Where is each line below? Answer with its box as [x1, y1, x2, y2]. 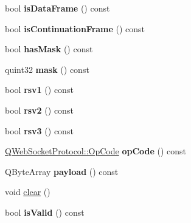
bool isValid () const [5, 205, 85, 218]
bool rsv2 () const [5, 103, 74, 116]
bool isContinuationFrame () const [5, 22, 145, 35]
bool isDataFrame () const [5, 2, 110, 14]
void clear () [5, 185, 50, 198]
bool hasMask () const [5, 43, 93, 55]
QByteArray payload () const [5, 165, 119, 177]
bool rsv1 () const [5, 83, 74, 96]
